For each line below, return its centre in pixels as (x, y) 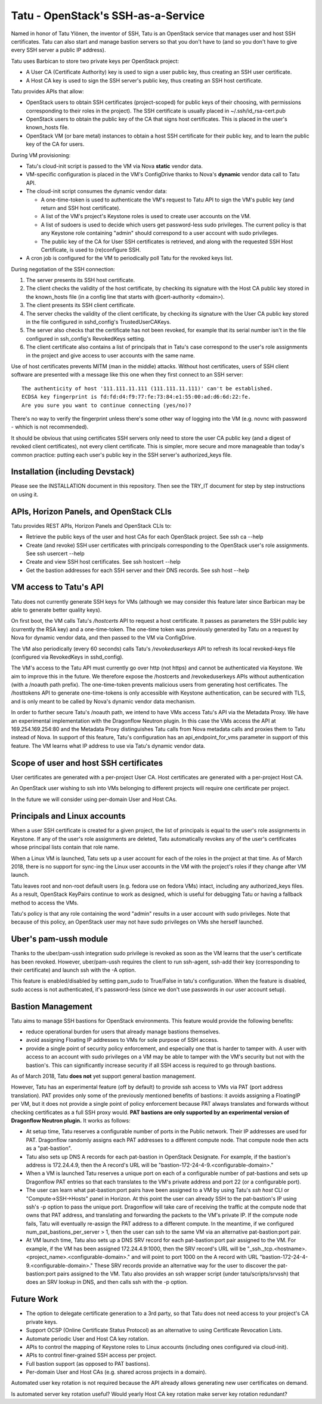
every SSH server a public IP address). (58, 50)
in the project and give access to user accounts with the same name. (110, 355)
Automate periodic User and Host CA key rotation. (87, 1338)
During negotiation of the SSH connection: (63, 269)
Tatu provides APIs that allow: (47, 91)
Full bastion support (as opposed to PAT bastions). (88, 1363)
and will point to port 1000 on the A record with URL (195, 1257)
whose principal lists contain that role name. (65, 847)
